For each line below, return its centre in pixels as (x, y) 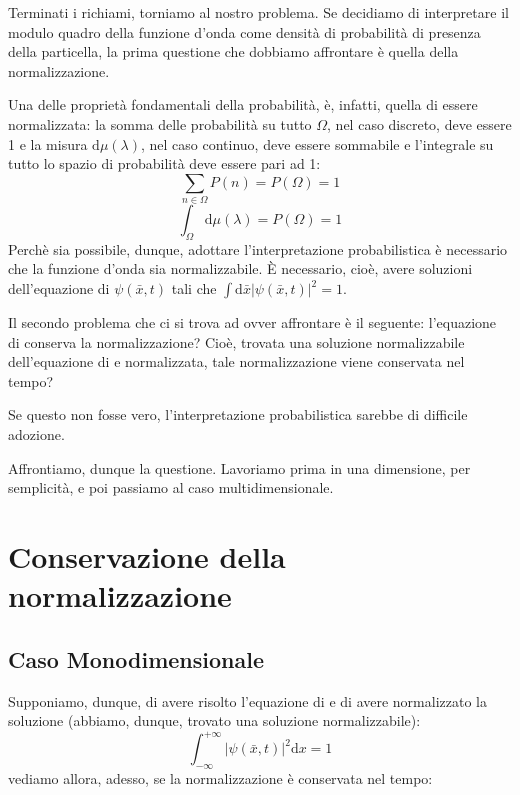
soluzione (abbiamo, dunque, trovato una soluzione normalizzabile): (214, 720)
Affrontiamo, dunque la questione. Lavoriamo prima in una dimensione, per (239, 467)
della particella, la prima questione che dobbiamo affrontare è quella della (233, 51)
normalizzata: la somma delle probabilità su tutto (160, 123)
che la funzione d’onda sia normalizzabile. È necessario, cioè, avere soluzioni (240, 268)
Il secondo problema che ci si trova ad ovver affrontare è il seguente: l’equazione (252, 322)
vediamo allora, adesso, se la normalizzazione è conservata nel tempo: (220, 778)
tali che (194, 288)
